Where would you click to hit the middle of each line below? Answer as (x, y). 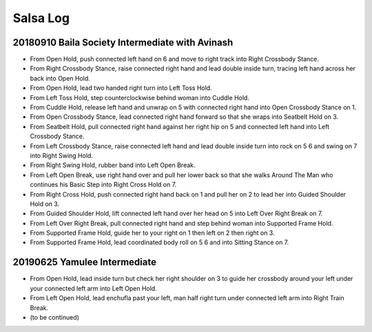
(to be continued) (54, 317)
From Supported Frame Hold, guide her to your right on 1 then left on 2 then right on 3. (152, 233)
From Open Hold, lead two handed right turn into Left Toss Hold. (121, 88)
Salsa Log (41, 18)
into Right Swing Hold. (61, 155)
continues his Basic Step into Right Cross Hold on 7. (103, 185)
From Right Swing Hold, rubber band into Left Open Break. (113, 165)
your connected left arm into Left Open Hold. (94, 288)
